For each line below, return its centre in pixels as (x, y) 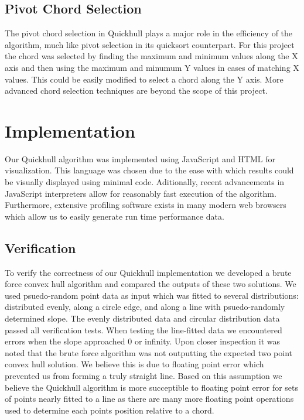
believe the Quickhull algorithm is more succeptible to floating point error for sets (152, 387)
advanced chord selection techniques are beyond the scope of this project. (136, 91)
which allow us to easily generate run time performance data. (115, 216)
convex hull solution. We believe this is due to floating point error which (134, 364)
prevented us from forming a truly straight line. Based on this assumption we (144, 375)
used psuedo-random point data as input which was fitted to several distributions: (152, 295)
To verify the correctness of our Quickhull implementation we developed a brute (148, 272)
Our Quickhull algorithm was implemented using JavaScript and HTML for (140, 158)
